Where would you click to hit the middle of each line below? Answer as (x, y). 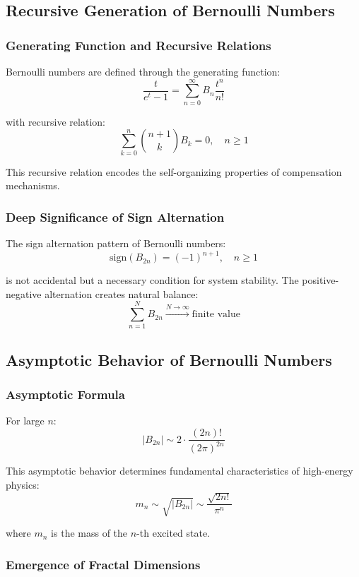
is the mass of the (89, 533)
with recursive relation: (55, 121)
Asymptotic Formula (65, 394)
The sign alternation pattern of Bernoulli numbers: (116, 243)
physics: (23, 485)
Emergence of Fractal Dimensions (103, 564)
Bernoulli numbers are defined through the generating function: (143, 71)
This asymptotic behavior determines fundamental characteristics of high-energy (179, 471)
